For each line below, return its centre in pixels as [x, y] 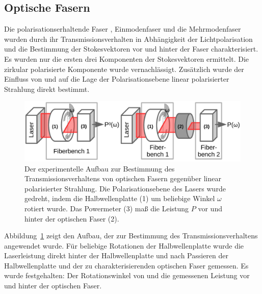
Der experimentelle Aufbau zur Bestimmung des [100, 168]
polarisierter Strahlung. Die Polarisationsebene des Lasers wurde [125, 188]
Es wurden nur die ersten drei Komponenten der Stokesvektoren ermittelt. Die [127, 58]
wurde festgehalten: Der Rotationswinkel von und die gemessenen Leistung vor [127, 275]
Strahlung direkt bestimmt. [47, 89]
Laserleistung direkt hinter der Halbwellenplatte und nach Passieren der [116, 255]
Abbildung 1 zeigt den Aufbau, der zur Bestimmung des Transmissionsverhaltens [131, 236]
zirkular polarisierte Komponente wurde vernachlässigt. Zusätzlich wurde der [124, 69]
